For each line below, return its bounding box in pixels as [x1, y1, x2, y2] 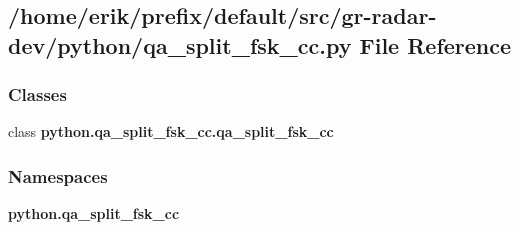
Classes [8, 82, 67, 107]
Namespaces [8, 163, 108, 188]
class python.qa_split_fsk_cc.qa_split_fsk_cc [8, 121, 334, 142]
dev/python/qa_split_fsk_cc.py [8, 29, 352, 60]
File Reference [359, 29, 512, 60]
